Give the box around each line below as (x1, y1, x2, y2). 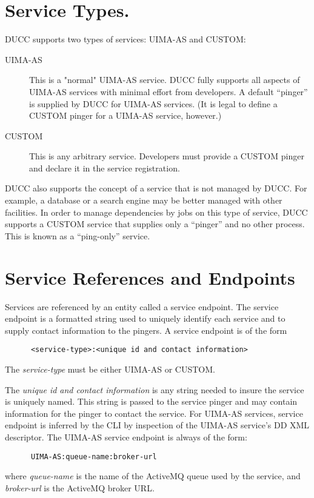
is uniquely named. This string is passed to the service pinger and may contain (5, 395, 298, 408)
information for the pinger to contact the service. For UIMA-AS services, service (5, 407, 303, 419)
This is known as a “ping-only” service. (5, 229, 150, 242)
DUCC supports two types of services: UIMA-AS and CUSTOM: (5, 33, 246, 45)
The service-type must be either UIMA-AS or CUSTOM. (5, 363, 215, 375)
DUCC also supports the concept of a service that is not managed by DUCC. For (5, 182, 307, 194)
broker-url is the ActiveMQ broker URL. (5, 481, 155, 494)
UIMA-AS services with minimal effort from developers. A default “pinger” (29, 85, 308, 98)
